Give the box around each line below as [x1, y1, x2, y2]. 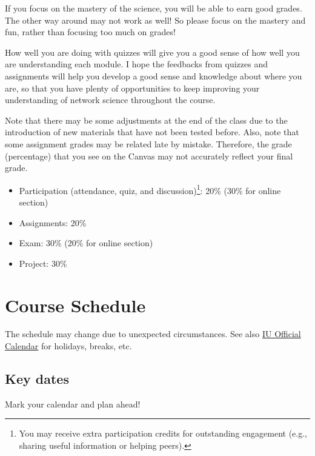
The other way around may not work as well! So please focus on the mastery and [5, 13, 306, 26]
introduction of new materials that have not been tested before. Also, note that [5, 126, 299, 138]
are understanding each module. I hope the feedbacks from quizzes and [5, 58, 268, 70]
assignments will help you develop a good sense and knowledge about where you [5, 69, 302, 82]
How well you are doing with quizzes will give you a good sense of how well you [5, 45, 300, 58]
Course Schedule [5, 292, 146, 317]
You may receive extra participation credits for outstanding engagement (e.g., [19, 427, 307, 440]
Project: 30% [19, 256, 67, 269]
